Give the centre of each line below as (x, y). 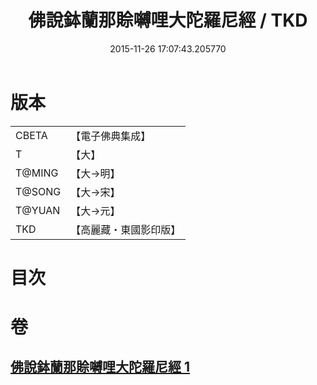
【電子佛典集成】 (111, 136)
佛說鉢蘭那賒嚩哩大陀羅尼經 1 (100, 367)
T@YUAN (38, 210)
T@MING (37, 173)
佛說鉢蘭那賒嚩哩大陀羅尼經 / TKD (168, 20)
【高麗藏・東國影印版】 (126, 229)
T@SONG (38, 191)
